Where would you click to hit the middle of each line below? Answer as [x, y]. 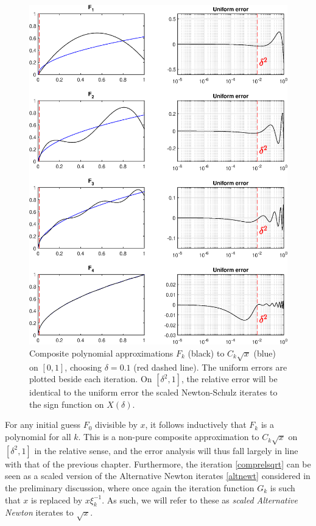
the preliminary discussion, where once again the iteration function [130, 488]
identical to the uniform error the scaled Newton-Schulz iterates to [153, 392]
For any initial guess [43, 425]
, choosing [83, 367]
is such [283, 488]
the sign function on [67, 404]
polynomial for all [38, 437]
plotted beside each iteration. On [91, 379]
